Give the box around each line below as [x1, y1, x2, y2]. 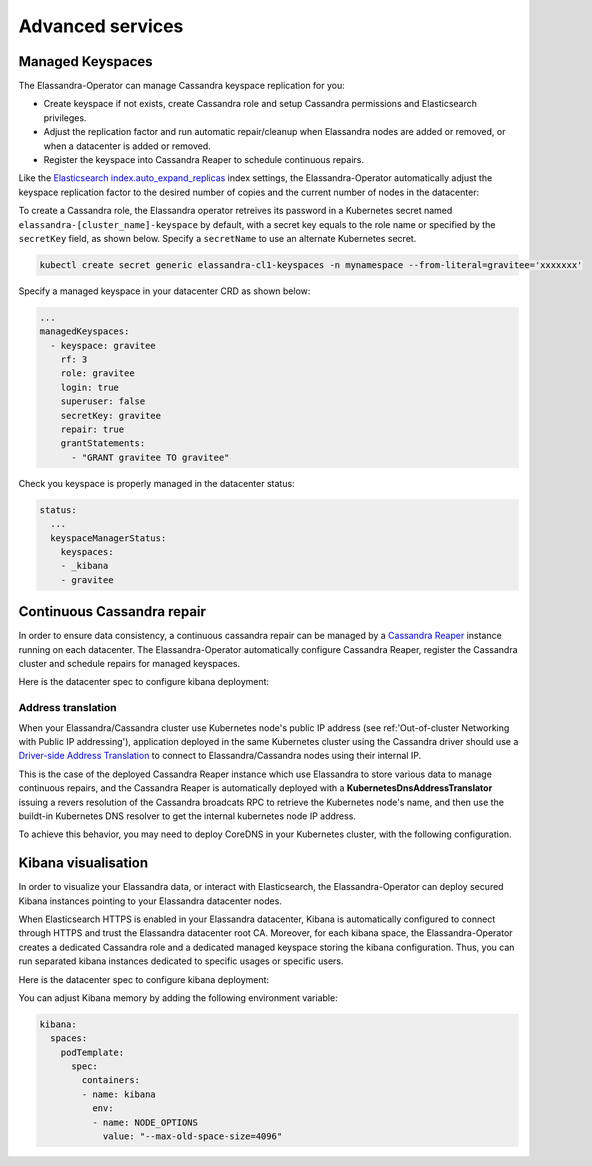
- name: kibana [81, 1088, 157, 1100]
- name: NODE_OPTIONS [91, 1116, 199, 1128]
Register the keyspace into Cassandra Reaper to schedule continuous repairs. [43, 154, 365, 166]
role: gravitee [60, 368, 135, 379]
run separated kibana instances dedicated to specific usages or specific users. [18, 955, 344, 967]
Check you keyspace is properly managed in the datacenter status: [18, 477, 295, 489]
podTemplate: [60, 1046, 125, 1058]
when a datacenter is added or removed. [43, 140, 212, 152]
